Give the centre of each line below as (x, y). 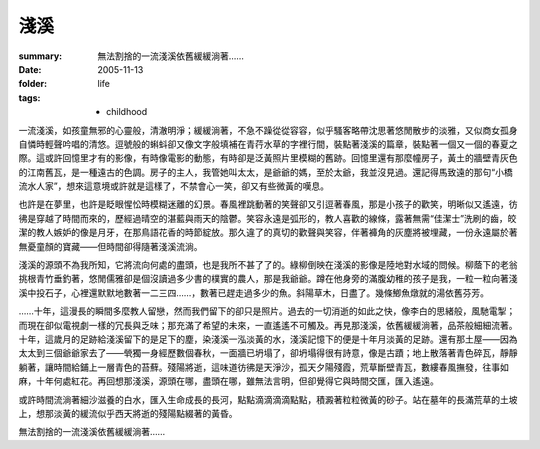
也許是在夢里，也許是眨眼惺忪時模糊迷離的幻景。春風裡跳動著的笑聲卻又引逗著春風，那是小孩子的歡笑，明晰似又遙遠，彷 (268, 204)
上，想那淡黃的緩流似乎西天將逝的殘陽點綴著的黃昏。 (128, 413)
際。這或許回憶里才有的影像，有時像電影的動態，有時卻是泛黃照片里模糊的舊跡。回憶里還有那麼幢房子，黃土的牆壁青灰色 (268, 158)
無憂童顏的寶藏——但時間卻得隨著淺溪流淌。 (110, 246)
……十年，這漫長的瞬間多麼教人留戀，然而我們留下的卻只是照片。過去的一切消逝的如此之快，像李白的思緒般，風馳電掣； (267, 311)
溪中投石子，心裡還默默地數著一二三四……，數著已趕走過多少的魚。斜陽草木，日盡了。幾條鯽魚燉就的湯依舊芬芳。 (254, 292)
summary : (40, 56)
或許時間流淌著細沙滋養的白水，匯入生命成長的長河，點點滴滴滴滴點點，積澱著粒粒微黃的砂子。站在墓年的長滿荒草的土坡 (268, 399)
